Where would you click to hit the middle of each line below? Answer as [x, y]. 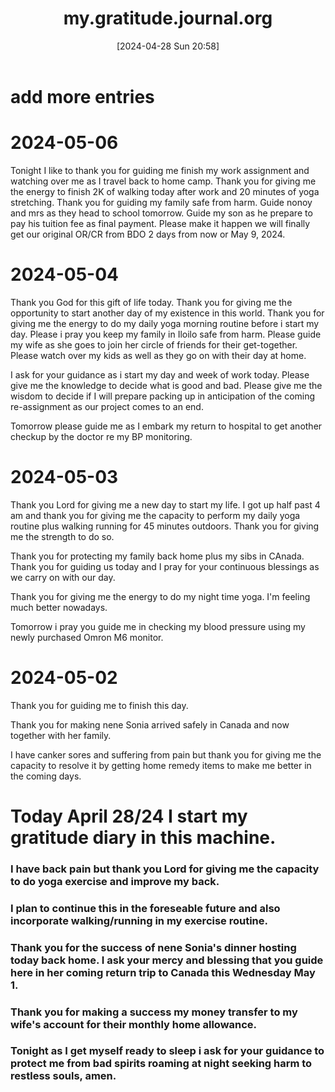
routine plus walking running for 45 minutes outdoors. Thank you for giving [165, 526]
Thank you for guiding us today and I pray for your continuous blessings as [165, 566]
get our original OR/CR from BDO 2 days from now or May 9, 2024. [148, 234]
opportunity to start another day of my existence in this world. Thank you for [167, 313]
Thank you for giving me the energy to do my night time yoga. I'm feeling [160, 596]
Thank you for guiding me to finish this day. [99, 705]
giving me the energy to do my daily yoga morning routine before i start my [165, 323]
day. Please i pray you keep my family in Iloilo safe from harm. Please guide [166, 334]
